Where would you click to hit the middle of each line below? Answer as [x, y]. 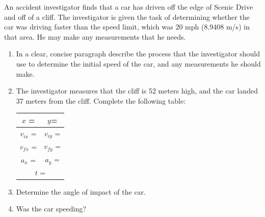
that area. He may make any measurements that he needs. [95, 36]
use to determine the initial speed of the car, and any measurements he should [138, 63]
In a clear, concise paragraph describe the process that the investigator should [138, 54]
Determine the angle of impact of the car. [81, 191]
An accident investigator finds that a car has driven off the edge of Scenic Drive [129, 7]
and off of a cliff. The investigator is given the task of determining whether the [127, 17]
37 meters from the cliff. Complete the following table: [101, 100]
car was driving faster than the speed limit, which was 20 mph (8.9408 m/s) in [127, 27]
